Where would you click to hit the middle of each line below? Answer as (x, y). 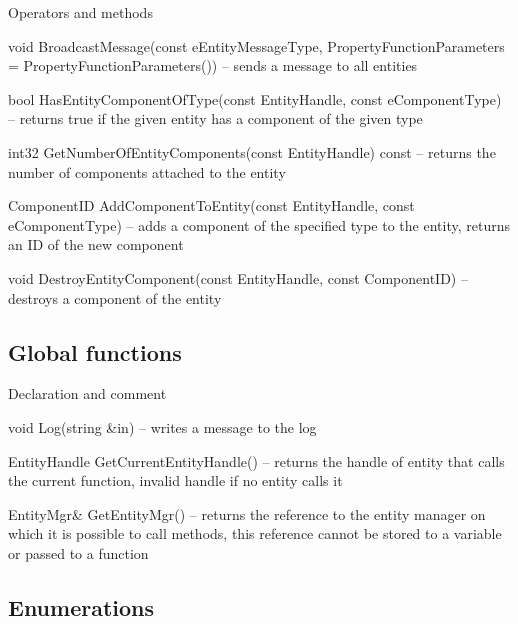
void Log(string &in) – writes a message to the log (162, 426)
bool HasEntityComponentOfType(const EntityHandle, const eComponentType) (255, 98)
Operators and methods (80, 12)
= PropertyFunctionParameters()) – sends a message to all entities (213, 65)
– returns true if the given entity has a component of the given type (215, 118)
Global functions (95, 351)
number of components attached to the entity (147, 171)
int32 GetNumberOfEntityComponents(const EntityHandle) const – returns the (252, 151)
